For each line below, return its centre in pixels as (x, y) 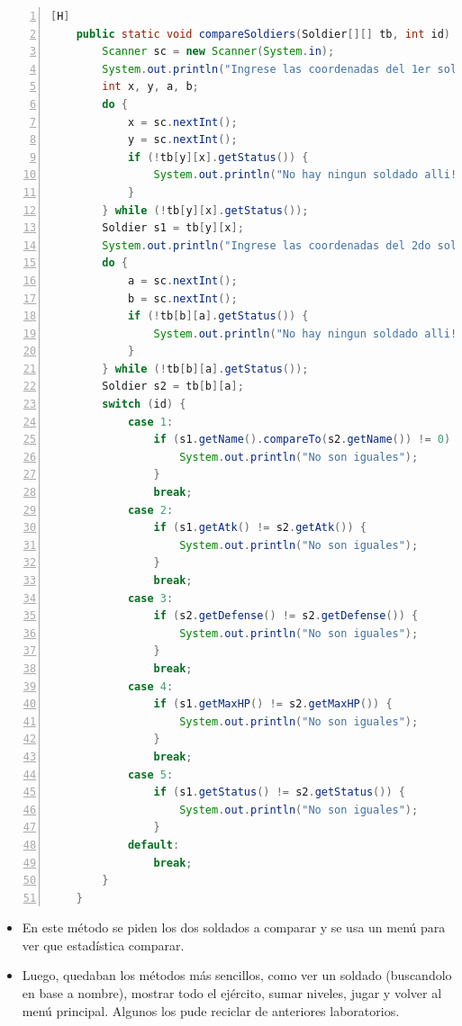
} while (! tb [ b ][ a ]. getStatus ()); (205, 369)
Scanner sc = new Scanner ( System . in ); (218, 52)
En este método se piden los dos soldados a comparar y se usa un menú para (234, 927)
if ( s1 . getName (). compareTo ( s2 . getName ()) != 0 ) (302, 440)
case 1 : (150, 422)
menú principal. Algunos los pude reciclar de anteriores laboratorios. (211, 1010)
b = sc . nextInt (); (182, 298)
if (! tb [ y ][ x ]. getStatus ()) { (218, 157)
